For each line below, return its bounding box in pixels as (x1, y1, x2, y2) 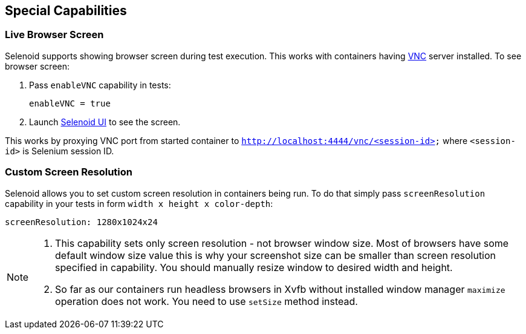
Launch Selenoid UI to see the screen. (29, 116, 181, 127)
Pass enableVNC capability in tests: (29, 79, 171, 90)
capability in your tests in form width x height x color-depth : (5, 198, 273, 209)
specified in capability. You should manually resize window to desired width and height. (55, 261, 453, 273)
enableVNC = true (29, 98, 111, 108)
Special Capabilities (5, 3, 127, 18)
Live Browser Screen (5, 28, 104, 41)
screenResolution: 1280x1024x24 (5, 217, 158, 227)
